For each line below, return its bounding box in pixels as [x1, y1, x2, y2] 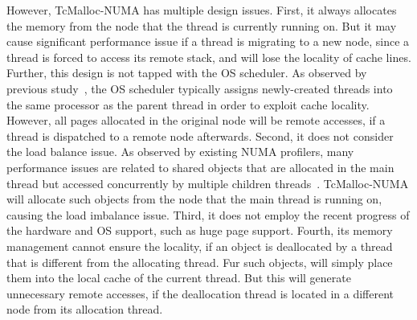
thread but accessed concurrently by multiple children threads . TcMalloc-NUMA [6, 174, 409, 191]
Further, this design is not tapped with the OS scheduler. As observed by [6, 64, 367, 81]
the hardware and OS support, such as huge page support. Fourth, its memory [6, 222, 393, 239]
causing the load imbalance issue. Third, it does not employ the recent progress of [6, 206, 410, 223]
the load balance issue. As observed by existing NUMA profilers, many [6, 143, 354, 160]
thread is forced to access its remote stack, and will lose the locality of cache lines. [6, 48, 411, 65]
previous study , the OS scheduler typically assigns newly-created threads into [6, 80, 393, 96]
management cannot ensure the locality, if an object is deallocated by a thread [6, 237, 393, 254]
